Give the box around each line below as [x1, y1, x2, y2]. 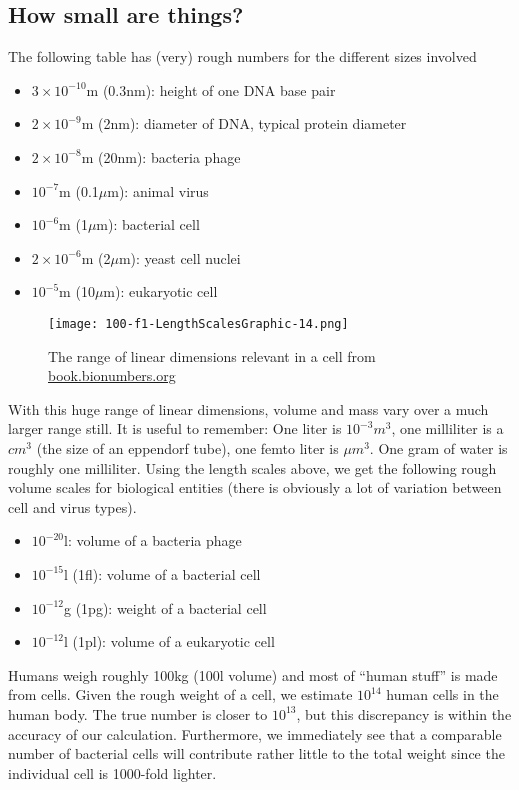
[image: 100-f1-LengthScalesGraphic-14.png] [48, 316, 349, 331]
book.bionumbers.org [48, 365, 176, 386]
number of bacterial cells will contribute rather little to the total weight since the [8, 743, 505, 764]
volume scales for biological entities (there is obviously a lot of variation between [8, 477, 502, 498]
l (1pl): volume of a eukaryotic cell [64, 631, 275, 652]
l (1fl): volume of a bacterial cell [64, 563, 261, 584]
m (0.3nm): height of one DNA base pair [86, 79, 336, 100]
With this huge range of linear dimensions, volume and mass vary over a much [8, 398, 489, 419]
